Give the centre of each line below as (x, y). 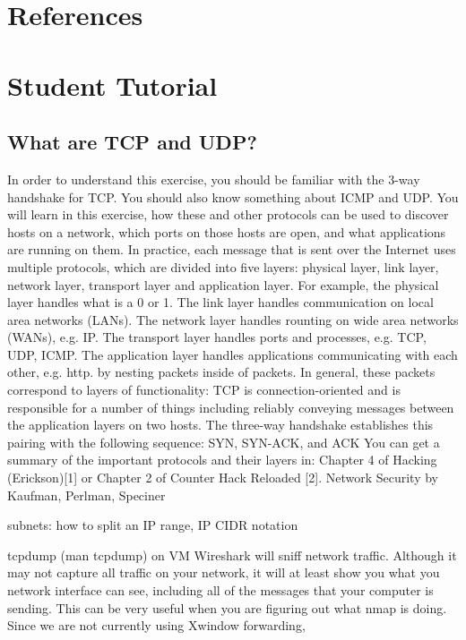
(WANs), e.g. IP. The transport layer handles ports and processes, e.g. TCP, (217, 337)
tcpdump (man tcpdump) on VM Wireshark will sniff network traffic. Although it (232, 555)
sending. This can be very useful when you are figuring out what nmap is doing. (227, 607)
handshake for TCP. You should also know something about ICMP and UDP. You (233, 196)
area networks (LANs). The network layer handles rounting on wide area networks (233, 319)
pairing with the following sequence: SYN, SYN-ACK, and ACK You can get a (224, 442)
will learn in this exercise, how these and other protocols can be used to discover (228, 214)
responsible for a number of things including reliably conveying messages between (231, 407)
